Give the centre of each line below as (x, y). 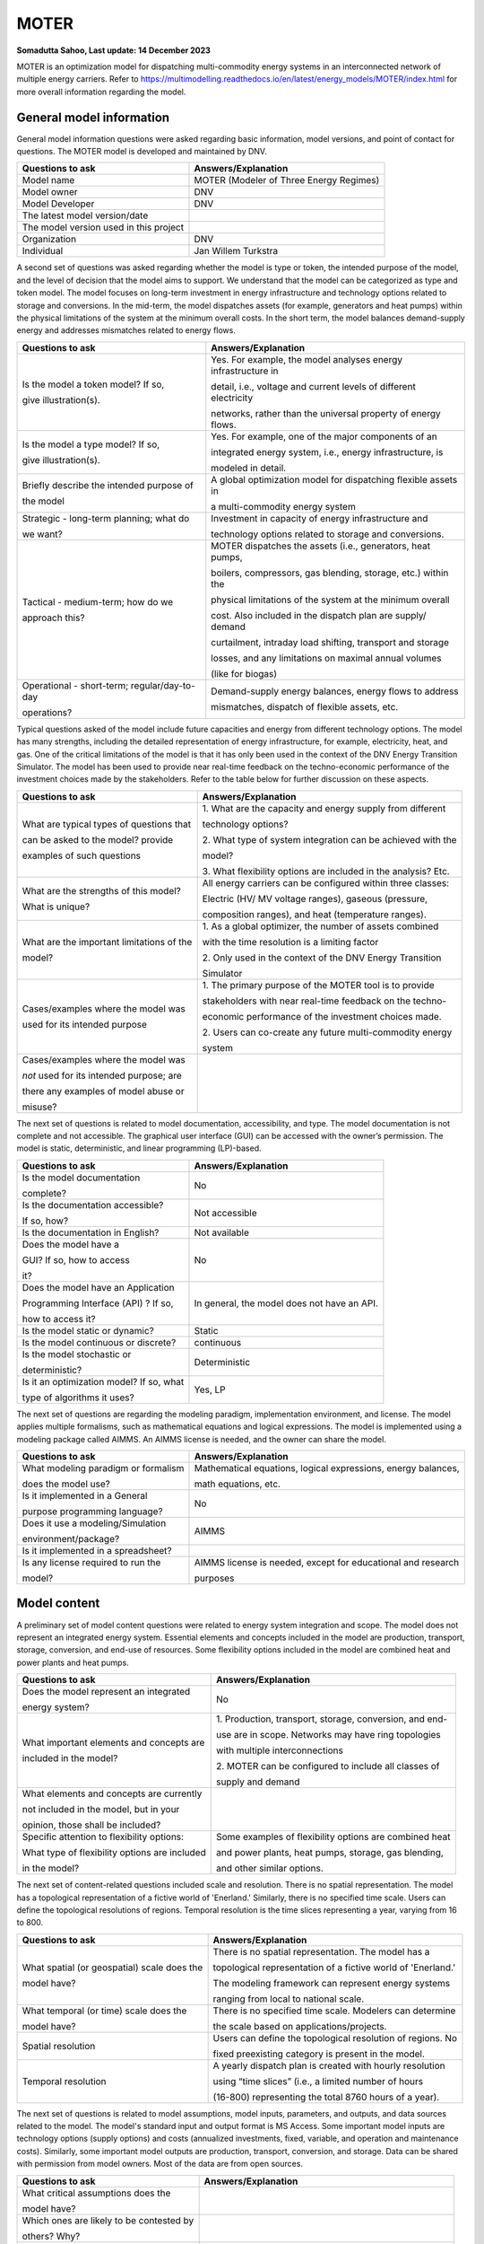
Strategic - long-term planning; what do (106, 518)
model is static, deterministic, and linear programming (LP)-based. (139, 1148)
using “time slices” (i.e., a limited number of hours (318, 2081)
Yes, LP (210, 1389)
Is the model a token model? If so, (93, 384)
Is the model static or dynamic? (88, 1330)
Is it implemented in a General (85, 1496)
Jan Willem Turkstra (236, 251)
